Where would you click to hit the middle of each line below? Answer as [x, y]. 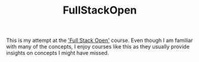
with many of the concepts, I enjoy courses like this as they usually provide [98, 47]
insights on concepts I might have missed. [58, 53]
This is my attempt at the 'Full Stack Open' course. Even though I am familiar [99, 40]
